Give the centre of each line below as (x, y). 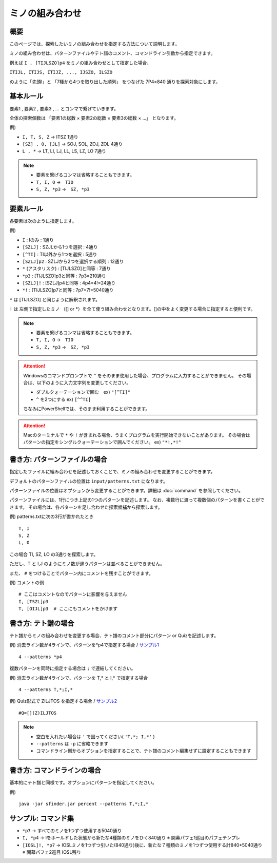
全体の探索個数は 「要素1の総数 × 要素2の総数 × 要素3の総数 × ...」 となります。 (94, 118)
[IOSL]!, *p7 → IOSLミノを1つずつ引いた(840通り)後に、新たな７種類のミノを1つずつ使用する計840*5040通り (142, 845)
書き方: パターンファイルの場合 (58, 459)
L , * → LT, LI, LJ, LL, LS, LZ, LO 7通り (64, 151)
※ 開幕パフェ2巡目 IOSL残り (52, 852)
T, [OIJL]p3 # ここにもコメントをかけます (68, 609)
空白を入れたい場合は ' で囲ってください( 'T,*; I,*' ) (95, 736)
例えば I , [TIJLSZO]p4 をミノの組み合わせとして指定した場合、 (80, 63)
